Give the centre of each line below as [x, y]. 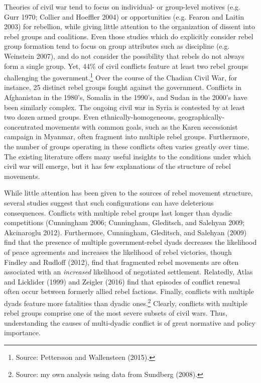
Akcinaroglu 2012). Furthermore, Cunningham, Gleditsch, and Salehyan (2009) [125, 232]
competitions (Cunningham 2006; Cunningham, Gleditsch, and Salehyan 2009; [124, 222]
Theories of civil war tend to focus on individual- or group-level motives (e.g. [122, 7]
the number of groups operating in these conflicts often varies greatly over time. [127, 146]
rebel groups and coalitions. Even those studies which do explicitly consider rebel [129, 36]
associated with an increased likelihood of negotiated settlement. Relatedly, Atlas [128, 272]
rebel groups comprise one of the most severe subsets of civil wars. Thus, [116, 313]
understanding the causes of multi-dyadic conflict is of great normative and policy [130, 322]
